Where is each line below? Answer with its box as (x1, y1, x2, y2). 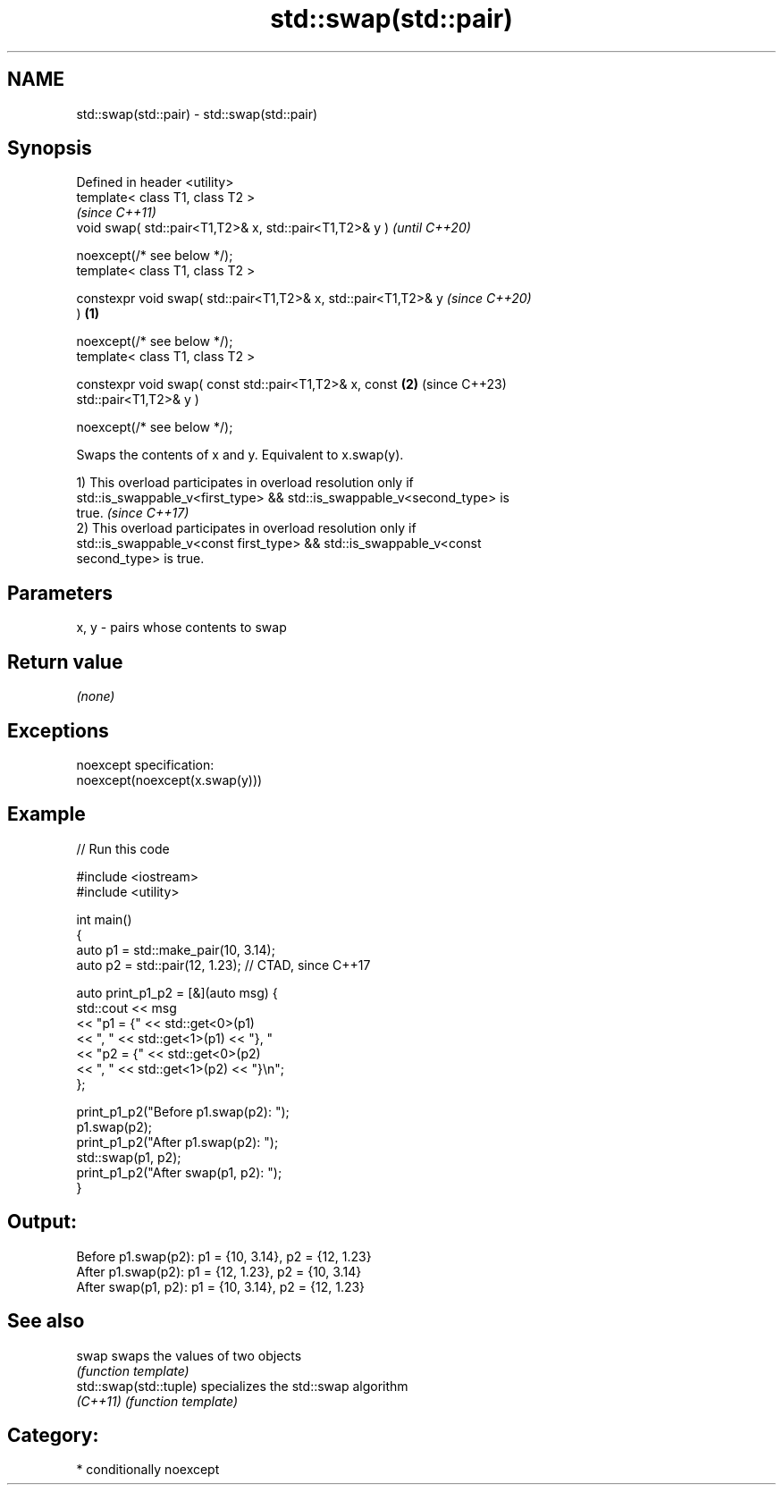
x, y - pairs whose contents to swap (76, 620, 287, 636)
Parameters (7, 581, 113, 604)
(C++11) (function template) (76, 1393, 239, 1409)
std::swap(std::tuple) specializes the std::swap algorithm (76, 1378, 408, 1394)
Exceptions (7, 719, 109, 742)
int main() (76, 911, 132, 927)
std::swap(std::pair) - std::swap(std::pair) (76, 105, 318, 122)
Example (7, 803, 86, 826)
